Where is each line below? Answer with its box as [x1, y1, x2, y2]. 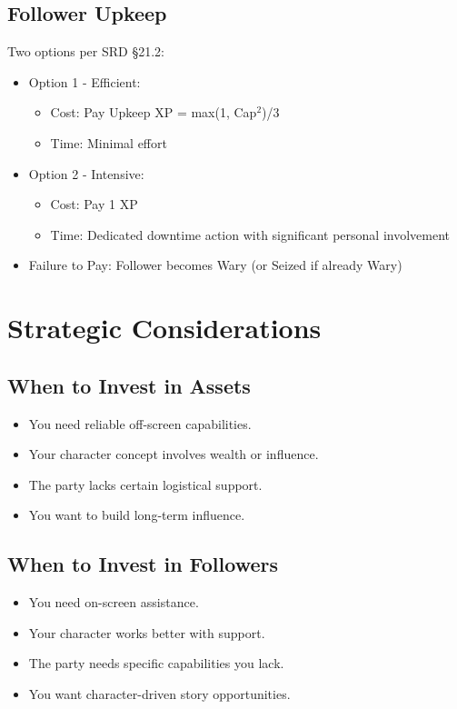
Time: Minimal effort [50, 133, 167, 152]
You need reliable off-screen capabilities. [28, 414, 252, 433]
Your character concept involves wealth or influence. [28, 444, 319, 464]
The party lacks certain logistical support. [28, 474, 263, 494]
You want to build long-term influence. [28, 505, 245, 524]
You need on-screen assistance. [28, 593, 199, 612]
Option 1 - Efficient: [28, 72, 141, 91]
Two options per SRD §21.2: [7, 42, 164, 61]
